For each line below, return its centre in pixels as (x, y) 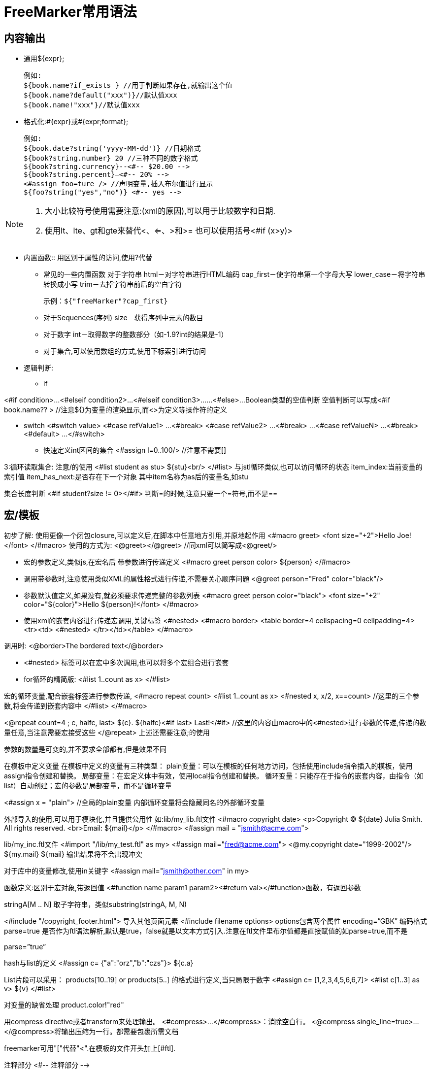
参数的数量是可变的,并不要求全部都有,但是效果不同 (85, 749)
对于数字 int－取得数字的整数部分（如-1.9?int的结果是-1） (136, 335)
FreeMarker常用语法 (70, 12)
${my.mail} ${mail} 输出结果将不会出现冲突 (73, 854)
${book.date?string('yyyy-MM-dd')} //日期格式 (112, 149)
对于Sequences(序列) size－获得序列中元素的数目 (123, 318)
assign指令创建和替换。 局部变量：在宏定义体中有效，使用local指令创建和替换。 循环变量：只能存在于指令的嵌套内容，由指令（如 (214, 776)
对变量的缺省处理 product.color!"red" (64, 1005)
